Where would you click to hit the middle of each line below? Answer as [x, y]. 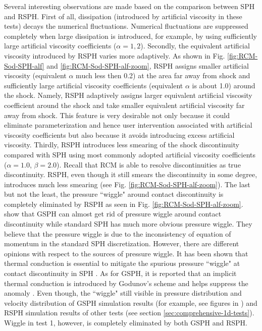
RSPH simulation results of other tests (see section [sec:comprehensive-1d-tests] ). [129, 313]
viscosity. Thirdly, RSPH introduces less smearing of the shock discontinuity [122, 145]
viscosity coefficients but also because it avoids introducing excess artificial [119, 134]
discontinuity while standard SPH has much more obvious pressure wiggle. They [128, 224]
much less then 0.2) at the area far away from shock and [163, 75]
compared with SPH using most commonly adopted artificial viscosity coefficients [130, 154]
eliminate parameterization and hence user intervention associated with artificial [128, 125]
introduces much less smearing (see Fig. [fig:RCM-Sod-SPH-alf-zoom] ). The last [127, 184]
